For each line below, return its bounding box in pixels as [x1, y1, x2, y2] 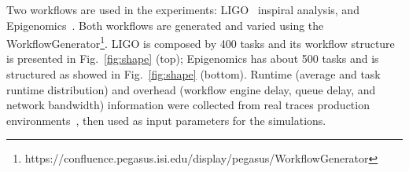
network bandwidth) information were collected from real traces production [6, 97, 370, 113]
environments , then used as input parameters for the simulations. [6, 112, 326, 128]
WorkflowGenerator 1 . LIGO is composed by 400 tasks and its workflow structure [6, 33, 395, 51]
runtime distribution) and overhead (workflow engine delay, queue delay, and [6, 81, 376, 97]
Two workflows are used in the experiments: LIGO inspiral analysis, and [6, 2, 359, 17]
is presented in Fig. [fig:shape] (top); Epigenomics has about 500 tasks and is [6, 50, 379, 67]
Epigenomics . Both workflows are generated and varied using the [6, 16, 324, 33]
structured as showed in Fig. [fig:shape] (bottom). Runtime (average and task [6, 66, 381, 82]
